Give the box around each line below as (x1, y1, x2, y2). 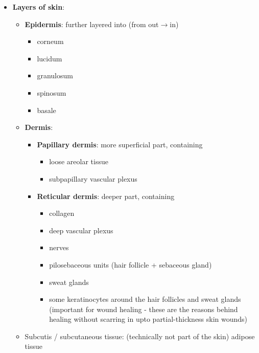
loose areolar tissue (49, 156, 108, 167)
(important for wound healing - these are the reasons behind (49, 303, 238, 314)
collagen (49, 208, 75, 218)
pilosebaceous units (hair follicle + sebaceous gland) (49, 259, 212, 270)
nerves (49, 242, 69, 253)
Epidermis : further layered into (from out (25, 18, 159, 29)
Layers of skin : (12, 2, 65, 12)
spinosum (37, 87, 66, 98)
